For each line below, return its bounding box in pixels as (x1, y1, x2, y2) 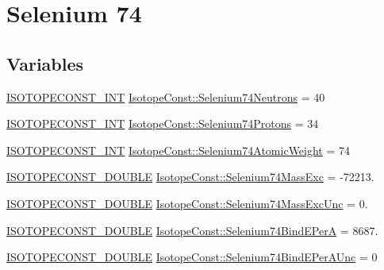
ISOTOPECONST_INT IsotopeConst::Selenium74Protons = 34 (6, 115, 319, 132)
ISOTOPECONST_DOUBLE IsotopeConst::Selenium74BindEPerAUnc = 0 (6, 249, 378, 265)
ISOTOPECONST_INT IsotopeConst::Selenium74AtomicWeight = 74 (6, 141, 351, 158)
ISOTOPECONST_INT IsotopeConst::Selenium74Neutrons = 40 (6, 88, 325, 105)
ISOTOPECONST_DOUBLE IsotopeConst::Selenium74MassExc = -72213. (6, 168, 374, 185)
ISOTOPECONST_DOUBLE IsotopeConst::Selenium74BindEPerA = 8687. (6, 222, 378, 238)
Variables (6, 51, 84, 75)
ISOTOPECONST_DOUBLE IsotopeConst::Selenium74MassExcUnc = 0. (6, 195, 368, 211)
